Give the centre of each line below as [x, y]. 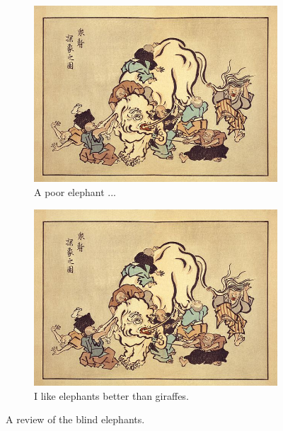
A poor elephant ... [75, 191]
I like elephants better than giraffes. [111, 395]
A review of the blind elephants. [75, 419]
